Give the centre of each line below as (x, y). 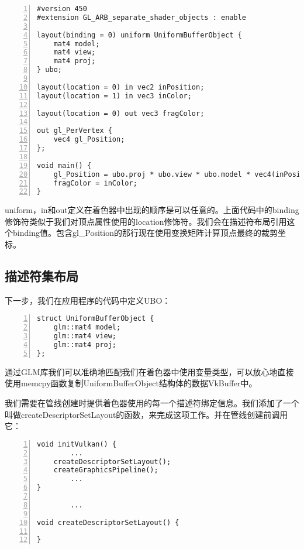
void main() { (64, 165)
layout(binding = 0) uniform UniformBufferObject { (139, 35)
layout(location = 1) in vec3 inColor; (114, 96)
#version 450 (62, 9)
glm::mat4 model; (87, 327)
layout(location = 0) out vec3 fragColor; (121, 113)
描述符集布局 (42, 276)
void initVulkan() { (77, 444)
